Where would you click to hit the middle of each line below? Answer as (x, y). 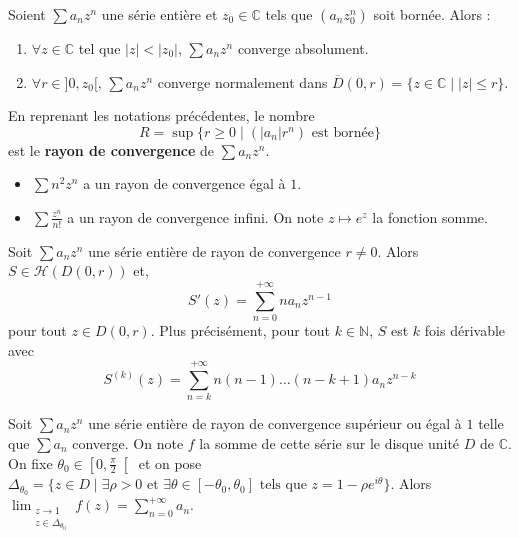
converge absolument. (303, 48)
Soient (27, 14)
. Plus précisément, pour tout (240, 330)
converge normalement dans (242, 81)
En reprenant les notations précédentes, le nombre (161, 115)
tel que (99, 48)
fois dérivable (465, 330)
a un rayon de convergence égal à (184, 183)
